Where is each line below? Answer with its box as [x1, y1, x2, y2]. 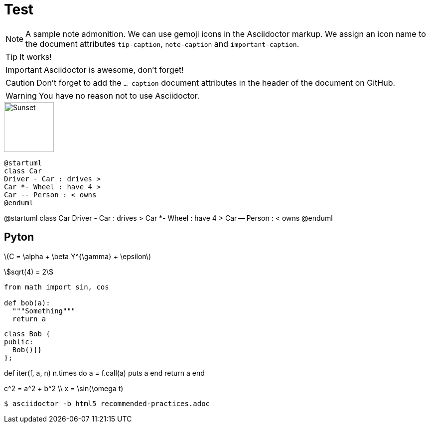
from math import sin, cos [4, 283, 109, 291]
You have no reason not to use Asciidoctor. [38, 90, 200, 101]
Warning [5, 90, 37, 101]
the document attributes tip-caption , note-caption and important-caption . [25, 38, 299, 49]
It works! [19, 51, 52, 62]
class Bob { [4, 329, 50, 338]
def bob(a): [4, 298, 50, 307]
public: [4, 337, 34, 346]
